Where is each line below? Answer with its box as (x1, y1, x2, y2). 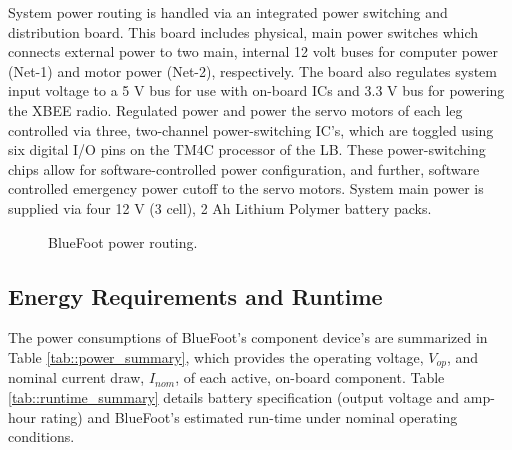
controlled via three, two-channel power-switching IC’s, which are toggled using (8, 119, 494, 140)
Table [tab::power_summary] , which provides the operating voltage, (8, 346, 424, 367)
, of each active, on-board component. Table (175, 367, 445, 388)
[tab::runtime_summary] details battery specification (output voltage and (8, 386, 460, 407)
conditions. (8, 426, 75, 447)
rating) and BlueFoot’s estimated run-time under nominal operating (40, 406, 458, 427)
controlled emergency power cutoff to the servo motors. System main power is (8, 178, 484, 199)
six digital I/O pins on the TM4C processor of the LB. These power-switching (8, 139, 486, 160)
